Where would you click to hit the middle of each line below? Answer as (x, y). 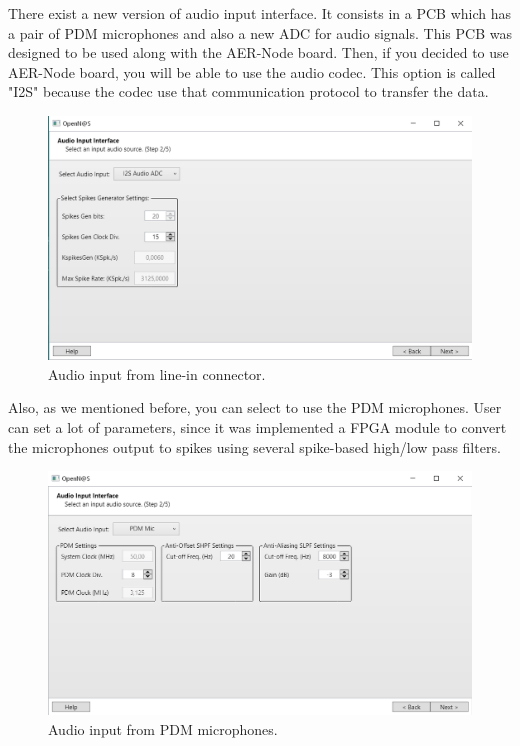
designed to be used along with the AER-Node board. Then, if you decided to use (258, 52)
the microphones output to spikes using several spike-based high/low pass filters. (254, 446)
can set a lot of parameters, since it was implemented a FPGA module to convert (257, 427)
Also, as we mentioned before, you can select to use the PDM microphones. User (255, 407)
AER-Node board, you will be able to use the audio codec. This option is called (252, 71)
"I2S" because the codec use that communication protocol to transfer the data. (248, 91)
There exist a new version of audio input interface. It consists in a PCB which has (259, 13)
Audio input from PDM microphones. (163, 728)
